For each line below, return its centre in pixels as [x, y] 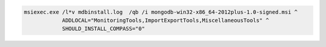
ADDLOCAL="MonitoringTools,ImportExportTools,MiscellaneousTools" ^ [165, 20]
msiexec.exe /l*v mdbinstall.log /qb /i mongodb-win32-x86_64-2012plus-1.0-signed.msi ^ [161, 12]
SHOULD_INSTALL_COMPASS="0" [103, 29]
